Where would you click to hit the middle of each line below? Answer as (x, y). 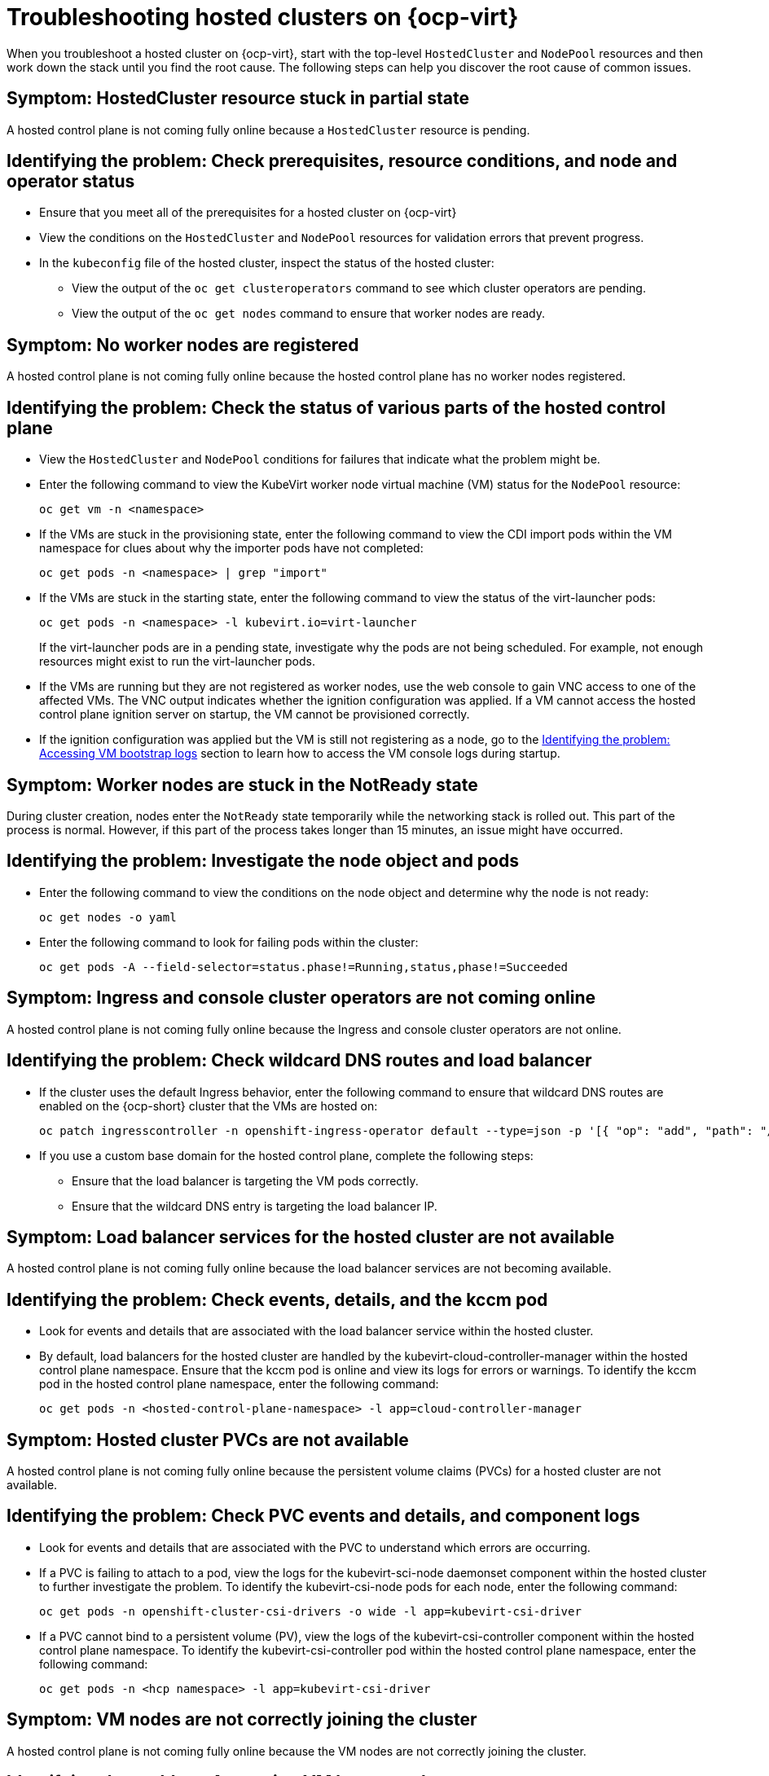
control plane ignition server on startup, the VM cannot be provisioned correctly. (255, 714)
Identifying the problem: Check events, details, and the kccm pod (277, 1299)
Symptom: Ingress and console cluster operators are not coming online (301, 998)
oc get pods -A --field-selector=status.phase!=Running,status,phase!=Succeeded (304, 967)
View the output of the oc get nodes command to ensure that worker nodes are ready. (308, 314)
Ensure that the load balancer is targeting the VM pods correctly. (245, 1180)
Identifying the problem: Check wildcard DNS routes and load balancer (299, 1061)
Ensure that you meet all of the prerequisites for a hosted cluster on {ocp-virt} (248, 213)
